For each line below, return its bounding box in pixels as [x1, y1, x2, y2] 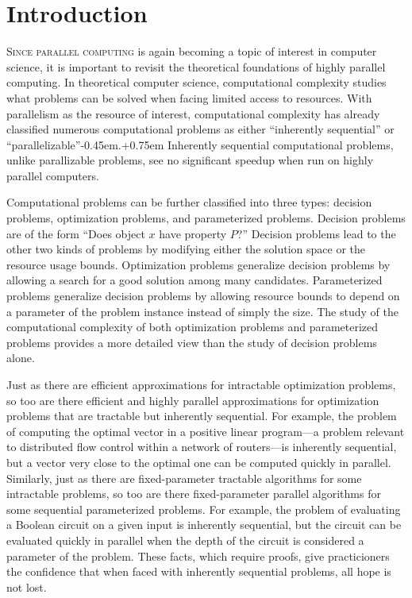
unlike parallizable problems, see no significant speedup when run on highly [6, 152, 374, 168]
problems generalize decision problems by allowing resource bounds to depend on [6, 287, 400, 304]
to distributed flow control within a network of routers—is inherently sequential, [6, 438, 397, 455]
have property [159, 225, 227, 241]
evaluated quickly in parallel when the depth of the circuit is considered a [6, 531, 364, 548]
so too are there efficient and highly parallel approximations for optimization [6, 392, 379, 408]
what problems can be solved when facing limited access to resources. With [6, 89, 372, 106]
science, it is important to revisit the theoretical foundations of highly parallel [6, 58, 386, 75]
